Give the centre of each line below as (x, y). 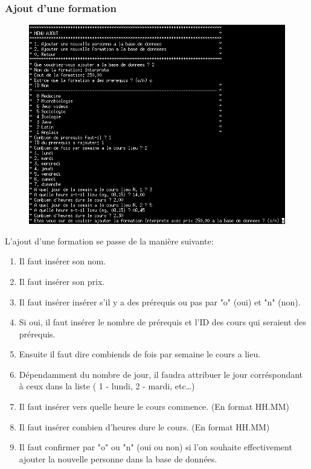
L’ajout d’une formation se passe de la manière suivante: (109, 241)
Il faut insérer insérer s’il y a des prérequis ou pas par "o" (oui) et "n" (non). (160, 301)
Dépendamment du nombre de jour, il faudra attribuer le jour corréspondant (161, 374)
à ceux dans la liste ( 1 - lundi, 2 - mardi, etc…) (107, 386)
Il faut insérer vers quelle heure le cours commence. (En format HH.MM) (154, 407)
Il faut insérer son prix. (62, 281)
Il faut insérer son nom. (63, 261)
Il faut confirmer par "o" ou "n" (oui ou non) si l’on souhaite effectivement (155, 447)
